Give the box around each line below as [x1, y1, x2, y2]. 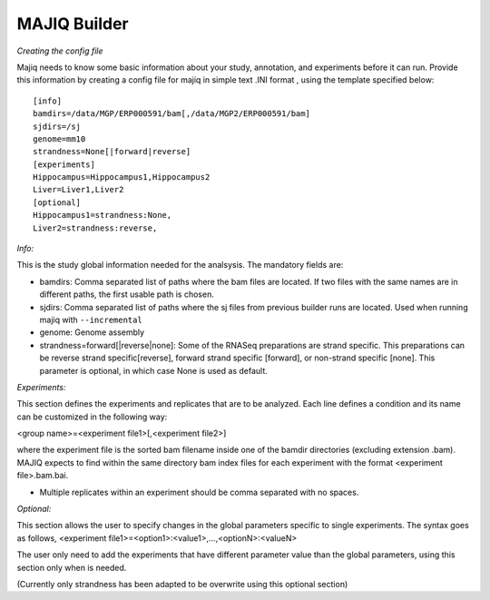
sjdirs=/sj [33, 121, 82, 132]
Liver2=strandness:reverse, [33, 222, 158, 233]
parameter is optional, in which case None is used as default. [39, 365, 268, 376]
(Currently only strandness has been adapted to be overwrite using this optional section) [16, 579, 348, 589]
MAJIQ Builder [16, 14, 129, 34]
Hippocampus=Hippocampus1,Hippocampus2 [33, 172, 211, 182]
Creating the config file [16, 45, 103, 56]
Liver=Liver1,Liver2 [33, 184, 124, 195]
